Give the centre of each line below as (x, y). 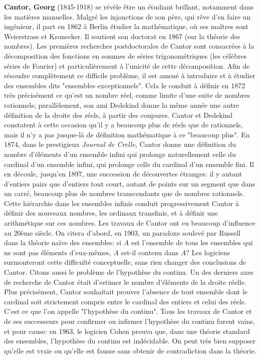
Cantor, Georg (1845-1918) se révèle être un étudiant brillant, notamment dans (129, 7)
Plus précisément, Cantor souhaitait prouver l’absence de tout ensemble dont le (126, 292)
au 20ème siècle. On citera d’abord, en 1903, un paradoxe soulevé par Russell (122, 232)
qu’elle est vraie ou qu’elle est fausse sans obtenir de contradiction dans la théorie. (130, 350)
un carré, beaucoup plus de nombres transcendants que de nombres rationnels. (124, 193)
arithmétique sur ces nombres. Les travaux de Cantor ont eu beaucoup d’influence (130, 223)
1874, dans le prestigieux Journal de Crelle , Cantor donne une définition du (120, 144)
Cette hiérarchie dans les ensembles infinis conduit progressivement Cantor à (121, 203)
